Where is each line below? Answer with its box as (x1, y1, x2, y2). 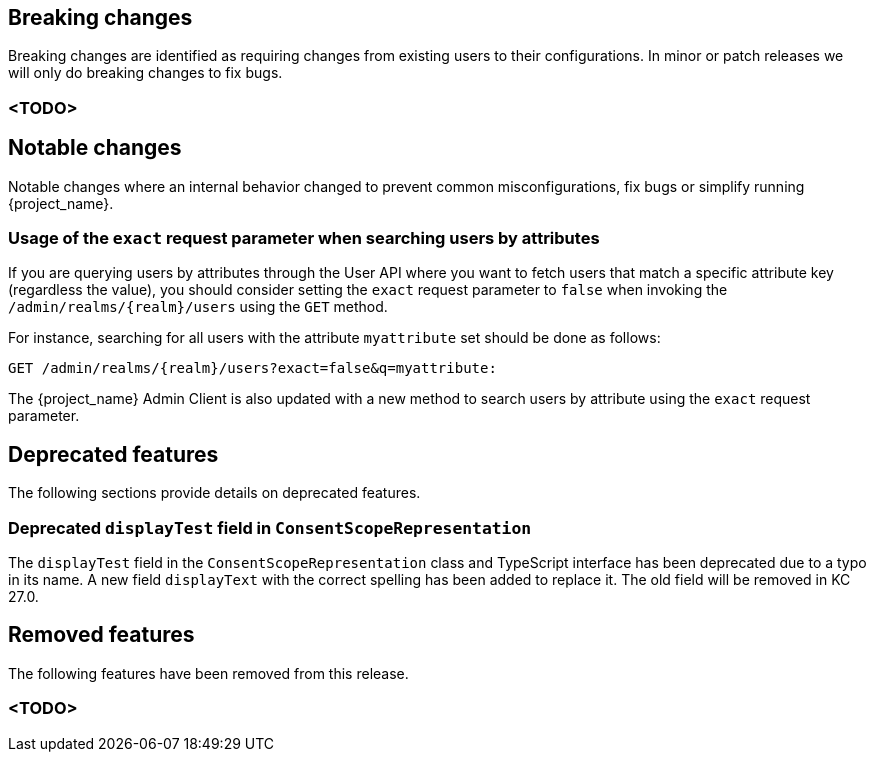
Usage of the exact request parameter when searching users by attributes (8, 228, 600, 249)
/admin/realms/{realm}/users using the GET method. (8, 298, 388, 316)
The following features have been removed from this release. (8, 664, 409, 682)
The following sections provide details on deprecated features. (8, 484, 421, 502)
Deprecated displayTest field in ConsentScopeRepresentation (8, 517, 532, 538)
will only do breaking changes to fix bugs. (8, 64, 283, 82)
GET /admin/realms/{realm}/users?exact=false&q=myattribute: (8, 360, 497, 377)
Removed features (8, 622, 195, 648)
